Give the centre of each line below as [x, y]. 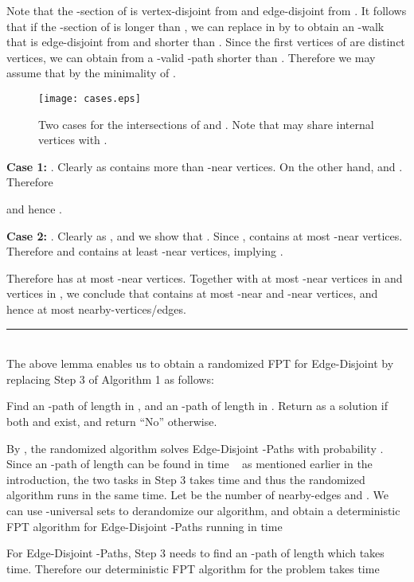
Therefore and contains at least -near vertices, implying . [145, 251]
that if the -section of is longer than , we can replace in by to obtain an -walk [195, 26]
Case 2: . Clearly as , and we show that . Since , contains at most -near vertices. [205, 235]
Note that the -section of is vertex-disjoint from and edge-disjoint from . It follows [207, 10]
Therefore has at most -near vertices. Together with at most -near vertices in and [205, 277]
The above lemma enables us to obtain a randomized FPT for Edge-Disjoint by [200, 363]
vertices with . [73, 140]
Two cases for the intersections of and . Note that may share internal [206, 124]
